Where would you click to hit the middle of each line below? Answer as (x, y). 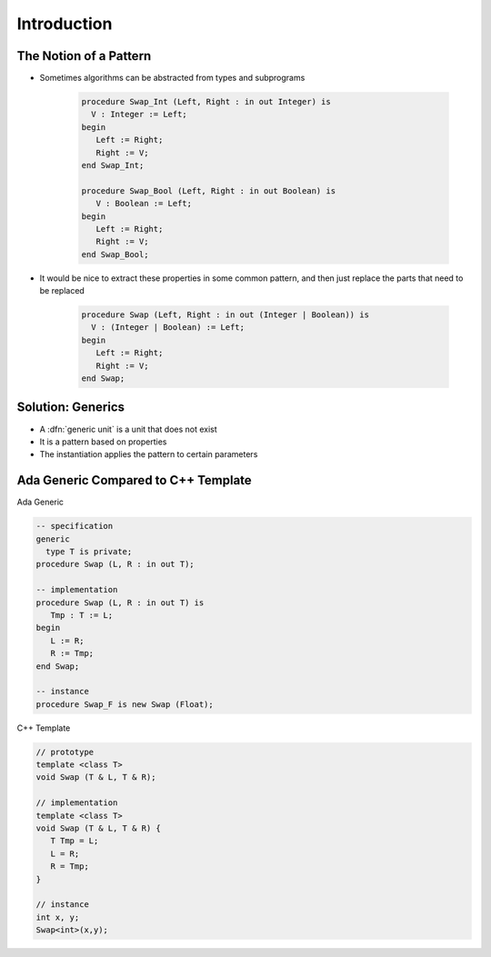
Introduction (65, 24)
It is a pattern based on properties (103, 442)
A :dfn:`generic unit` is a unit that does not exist (128, 429)
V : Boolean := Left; (144, 204)
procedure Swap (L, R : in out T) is (120, 603)
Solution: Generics (71, 408)
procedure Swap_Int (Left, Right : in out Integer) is (206, 102)
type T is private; (89, 551)
